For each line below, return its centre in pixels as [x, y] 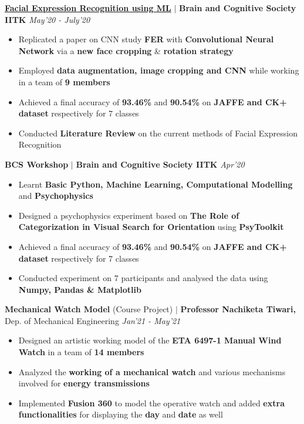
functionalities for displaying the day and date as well [121, 414]
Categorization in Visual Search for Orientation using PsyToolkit [151, 227]
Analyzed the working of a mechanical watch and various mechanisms [152, 371]
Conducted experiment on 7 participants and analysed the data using [143, 278]
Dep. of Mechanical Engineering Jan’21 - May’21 [93, 320]
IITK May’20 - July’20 [48, 19]
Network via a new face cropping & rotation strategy [126, 50]
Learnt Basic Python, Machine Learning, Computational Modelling [156, 184]
